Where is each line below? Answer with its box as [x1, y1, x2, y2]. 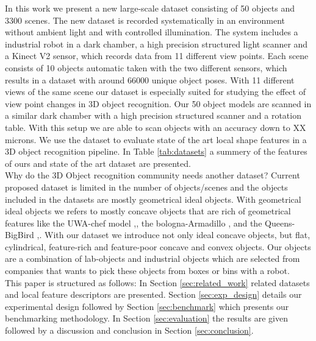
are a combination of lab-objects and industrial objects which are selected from [5, 252, 300, 265]
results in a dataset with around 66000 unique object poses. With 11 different [5, 73, 295, 86]
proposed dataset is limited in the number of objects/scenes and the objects [5, 180, 288, 193]
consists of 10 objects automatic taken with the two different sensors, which [5, 61, 287, 74]
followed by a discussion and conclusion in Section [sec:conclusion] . [5, 324, 254, 337]
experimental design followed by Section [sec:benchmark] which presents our [5, 300, 289, 312]
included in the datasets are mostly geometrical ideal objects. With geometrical [5, 192, 301, 205]
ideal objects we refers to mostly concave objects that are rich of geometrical [5, 205, 291, 217]
